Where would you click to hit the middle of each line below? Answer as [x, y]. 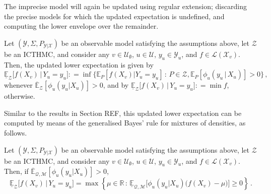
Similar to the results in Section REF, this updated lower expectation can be [123, 113]
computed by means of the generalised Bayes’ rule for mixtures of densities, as [125, 123]
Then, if [16, 171]
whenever [18, 85]
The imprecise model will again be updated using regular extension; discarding [125, 6]
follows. [16, 132]
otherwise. [20, 96]
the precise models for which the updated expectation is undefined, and [114, 16]
